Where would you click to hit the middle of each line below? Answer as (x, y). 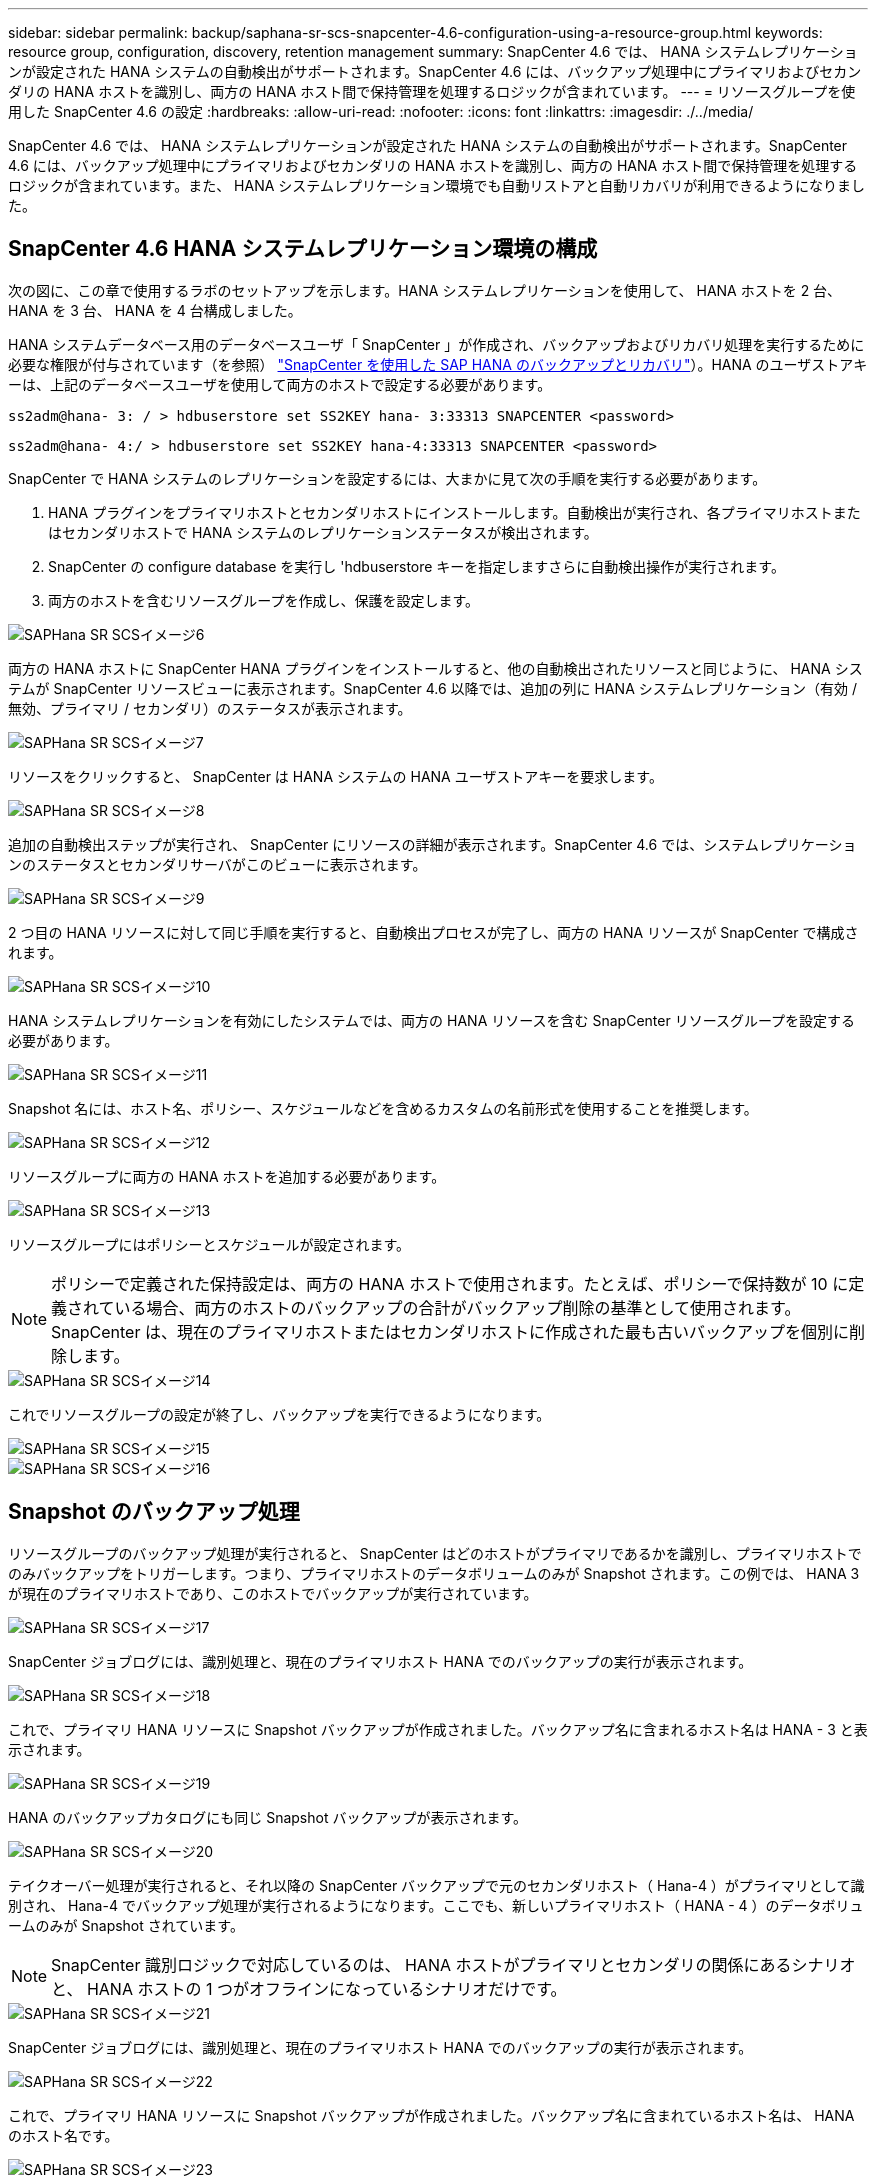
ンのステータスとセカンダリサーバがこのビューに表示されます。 (217, 864)
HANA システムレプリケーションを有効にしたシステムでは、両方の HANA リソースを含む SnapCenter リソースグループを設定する (432, 1020)
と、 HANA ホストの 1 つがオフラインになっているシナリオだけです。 (309, 1988)
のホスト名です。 (63, 2135)
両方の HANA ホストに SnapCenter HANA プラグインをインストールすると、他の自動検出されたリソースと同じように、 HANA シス (435, 668)
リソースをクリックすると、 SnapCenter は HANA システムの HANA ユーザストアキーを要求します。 (335, 776)
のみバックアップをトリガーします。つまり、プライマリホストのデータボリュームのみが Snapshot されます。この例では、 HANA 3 (434, 1573)
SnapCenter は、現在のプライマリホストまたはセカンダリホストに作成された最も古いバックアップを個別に (450, 1331)
